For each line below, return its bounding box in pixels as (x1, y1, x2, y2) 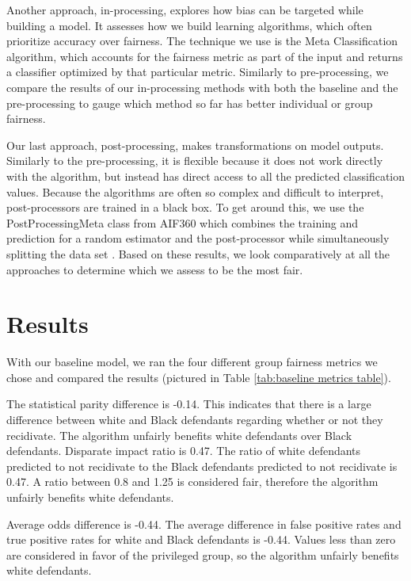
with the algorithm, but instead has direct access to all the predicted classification (6, 167, 405, 184)
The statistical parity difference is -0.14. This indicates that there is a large (6, 396, 371, 412)
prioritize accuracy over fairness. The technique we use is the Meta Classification (6, 32, 398, 49)
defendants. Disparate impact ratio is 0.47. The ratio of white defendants (6, 442, 361, 459)
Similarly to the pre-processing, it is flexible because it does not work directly (6, 152, 383, 169)
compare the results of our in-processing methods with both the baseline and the (6, 78, 398, 95)
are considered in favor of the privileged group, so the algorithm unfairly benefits (6, 546, 399, 563)
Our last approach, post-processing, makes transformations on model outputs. (6, 136, 384, 153)
